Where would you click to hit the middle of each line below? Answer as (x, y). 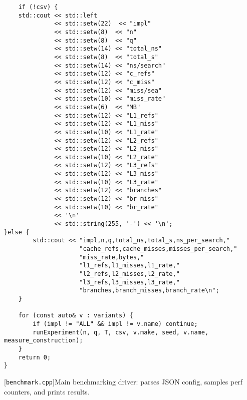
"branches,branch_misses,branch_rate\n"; (149, 291)
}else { (17, 232)
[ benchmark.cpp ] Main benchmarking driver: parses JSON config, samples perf (124, 381)
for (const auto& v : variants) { (76, 316)
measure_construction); (44, 341)
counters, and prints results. (47, 391)
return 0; (35, 357)
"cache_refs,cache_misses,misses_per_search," (158, 249)
